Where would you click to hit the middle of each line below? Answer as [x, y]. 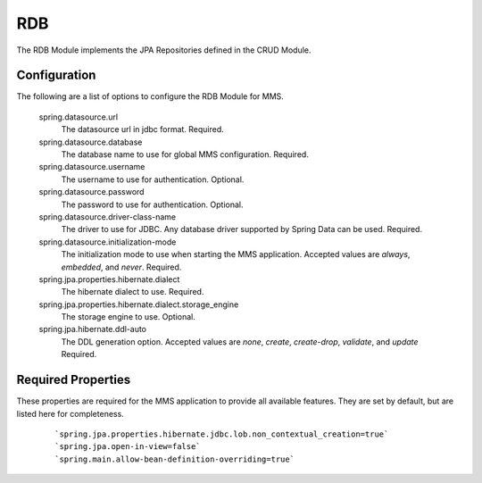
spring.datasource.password [91, 192]
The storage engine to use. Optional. [129, 317]
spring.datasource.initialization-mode [108, 242]
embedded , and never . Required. [121, 267]
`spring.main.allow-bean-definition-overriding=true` [175, 459]
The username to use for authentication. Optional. [153, 179]
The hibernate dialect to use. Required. [133, 292]
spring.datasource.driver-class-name [108, 217]
